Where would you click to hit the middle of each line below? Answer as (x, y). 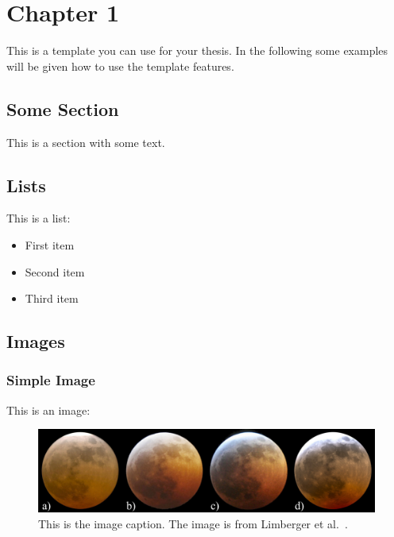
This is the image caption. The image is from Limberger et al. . (193, 524)
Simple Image (51, 380)
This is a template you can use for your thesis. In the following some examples (197, 50)
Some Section (63, 108)
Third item (52, 298)
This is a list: (39, 218)
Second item (55, 271)
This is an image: (48, 410)
